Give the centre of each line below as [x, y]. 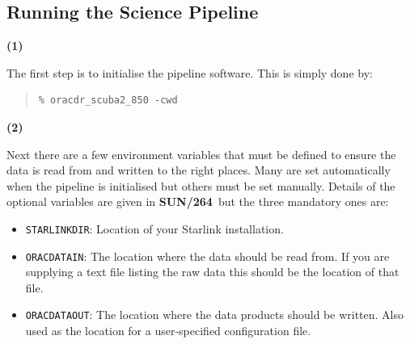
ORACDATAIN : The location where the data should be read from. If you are [207, 256]
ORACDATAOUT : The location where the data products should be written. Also [215, 315]
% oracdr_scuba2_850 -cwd [108, 101]
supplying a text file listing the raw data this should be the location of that [212, 272]
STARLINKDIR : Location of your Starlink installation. [154, 228]
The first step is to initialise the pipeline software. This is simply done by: [190, 72]
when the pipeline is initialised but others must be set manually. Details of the [201, 185]
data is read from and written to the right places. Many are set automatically [199, 170]
